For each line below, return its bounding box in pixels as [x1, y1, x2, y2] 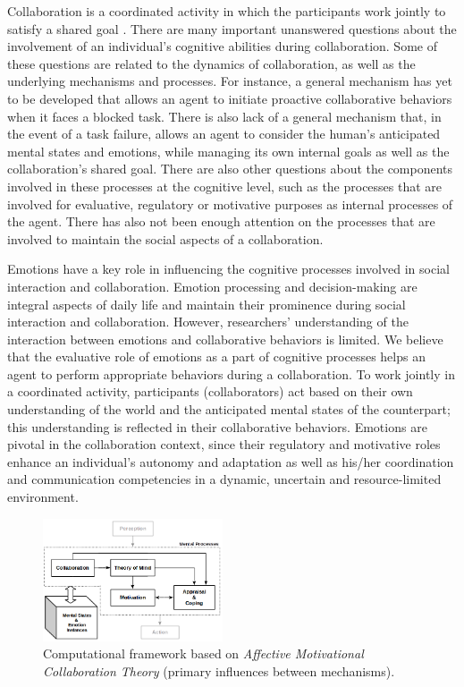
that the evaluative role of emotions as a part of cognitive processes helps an [7, 347, 426, 366]
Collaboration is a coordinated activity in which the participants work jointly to [7, 2, 446, 20]
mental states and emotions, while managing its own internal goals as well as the [7, 141, 450, 160]
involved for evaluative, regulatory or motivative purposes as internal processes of [7, 194, 453, 213]
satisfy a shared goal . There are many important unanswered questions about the [7, 19, 457, 38]
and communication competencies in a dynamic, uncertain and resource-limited [7, 470, 442, 488]
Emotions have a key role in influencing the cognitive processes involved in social [7, 259, 450, 278]
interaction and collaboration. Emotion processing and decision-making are [7, 276, 418, 295]
